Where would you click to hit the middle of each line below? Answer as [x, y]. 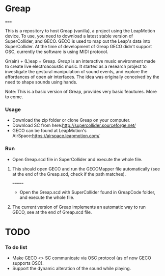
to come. [14, 97]
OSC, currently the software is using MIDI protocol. [57, 52]
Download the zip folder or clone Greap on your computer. [71, 120]
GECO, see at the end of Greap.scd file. [52, 212]
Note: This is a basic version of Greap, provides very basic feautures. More [81, 91]
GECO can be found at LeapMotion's [49, 131]
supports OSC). [28, 263]
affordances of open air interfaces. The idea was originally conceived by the [82, 77]
